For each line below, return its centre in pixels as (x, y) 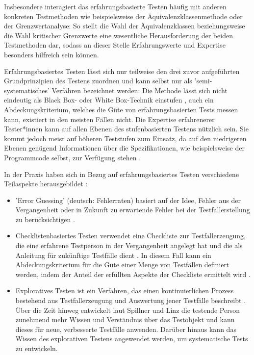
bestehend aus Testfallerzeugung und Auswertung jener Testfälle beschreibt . (131, 300)
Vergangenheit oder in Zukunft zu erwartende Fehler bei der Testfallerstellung (133, 210)
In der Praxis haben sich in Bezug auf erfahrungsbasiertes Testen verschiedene (122, 174)
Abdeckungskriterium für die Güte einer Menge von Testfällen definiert (122, 265)
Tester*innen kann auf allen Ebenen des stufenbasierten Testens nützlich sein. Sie (126, 129)
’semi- (203, 81)
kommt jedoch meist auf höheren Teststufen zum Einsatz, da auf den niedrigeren (125, 138)
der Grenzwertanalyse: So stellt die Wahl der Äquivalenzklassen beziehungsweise (125, 26)
